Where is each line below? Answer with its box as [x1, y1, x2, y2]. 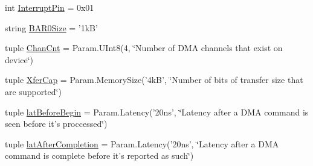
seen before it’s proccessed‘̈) [5, 117, 108, 130]
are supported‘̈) [5, 85, 62, 97]
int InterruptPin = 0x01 [5, 1, 94, 13]
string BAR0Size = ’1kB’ [5, 21, 98, 34]
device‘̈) [5, 53, 34, 66]
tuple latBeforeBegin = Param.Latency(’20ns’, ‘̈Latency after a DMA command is [5, 105, 309, 118]
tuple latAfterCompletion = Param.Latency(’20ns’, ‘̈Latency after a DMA [5, 137, 279, 150]
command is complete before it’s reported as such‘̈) [5, 149, 194, 162]
